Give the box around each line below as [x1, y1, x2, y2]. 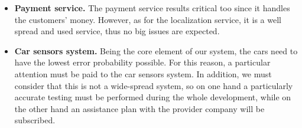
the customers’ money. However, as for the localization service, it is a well [14, 13, 281, 25]
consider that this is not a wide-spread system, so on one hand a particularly [14, 79, 293, 91]
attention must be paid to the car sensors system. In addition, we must [14, 67, 272, 80]
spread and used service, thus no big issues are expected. [14, 25, 220, 37]
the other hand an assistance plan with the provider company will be [14, 102, 265, 114]
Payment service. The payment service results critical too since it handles [14, 2, 290, 14]
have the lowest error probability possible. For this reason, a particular [14, 56, 271, 68]
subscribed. [14, 114, 56, 126]
